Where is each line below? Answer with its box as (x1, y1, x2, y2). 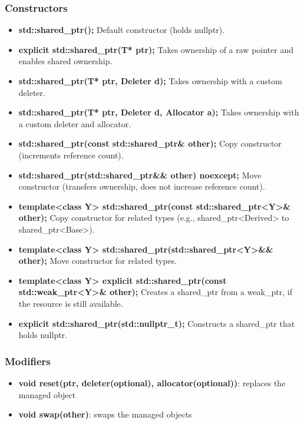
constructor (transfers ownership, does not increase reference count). (18, 180, 265, 193)
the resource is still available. (18, 297, 123, 309)
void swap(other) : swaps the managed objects (18, 408, 192, 420)
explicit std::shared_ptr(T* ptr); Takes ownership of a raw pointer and (18, 43, 293, 55)
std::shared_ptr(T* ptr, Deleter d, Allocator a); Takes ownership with (18, 106, 299, 118)
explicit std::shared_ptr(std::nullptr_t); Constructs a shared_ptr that (18, 317, 295, 329)
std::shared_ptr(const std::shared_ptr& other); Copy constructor (18, 137, 282, 150)
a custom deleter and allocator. (18, 117, 131, 130)
